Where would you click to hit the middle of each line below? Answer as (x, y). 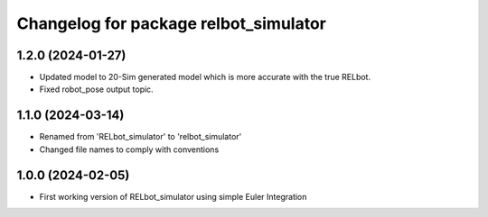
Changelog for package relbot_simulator (172, 23)
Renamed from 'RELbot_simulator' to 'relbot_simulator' (141, 137)
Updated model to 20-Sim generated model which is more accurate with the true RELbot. (205, 77)
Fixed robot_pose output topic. (96, 89)
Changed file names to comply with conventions (129, 149)
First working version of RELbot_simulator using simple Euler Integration (173, 196)
